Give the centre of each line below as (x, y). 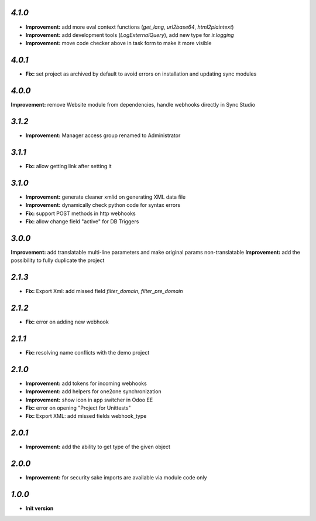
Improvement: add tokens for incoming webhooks (86, 383)
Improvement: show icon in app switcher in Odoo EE (89, 400)
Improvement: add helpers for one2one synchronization (94, 391)
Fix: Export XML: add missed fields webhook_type (86, 416)
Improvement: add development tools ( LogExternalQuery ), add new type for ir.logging (130, 35)
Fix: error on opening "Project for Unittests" (78, 408)
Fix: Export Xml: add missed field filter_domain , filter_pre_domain (104, 291)
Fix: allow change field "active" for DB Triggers (82, 222)
